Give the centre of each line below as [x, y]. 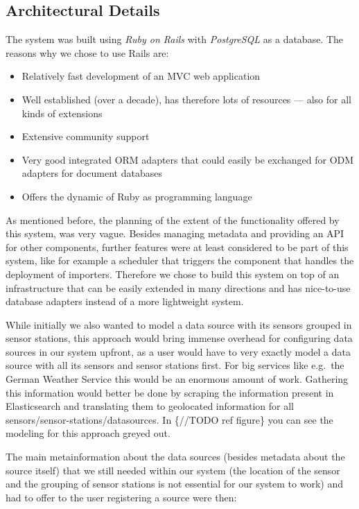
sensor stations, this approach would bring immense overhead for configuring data [179, 338]
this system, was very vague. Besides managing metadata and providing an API [175, 233]
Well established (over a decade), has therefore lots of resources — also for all [186, 99]
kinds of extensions [62, 113]
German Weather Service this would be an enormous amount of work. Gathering [177, 379]
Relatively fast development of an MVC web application [141, 76]
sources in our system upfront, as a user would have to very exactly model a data [178, 351]
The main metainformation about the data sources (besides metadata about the [175, 457]
